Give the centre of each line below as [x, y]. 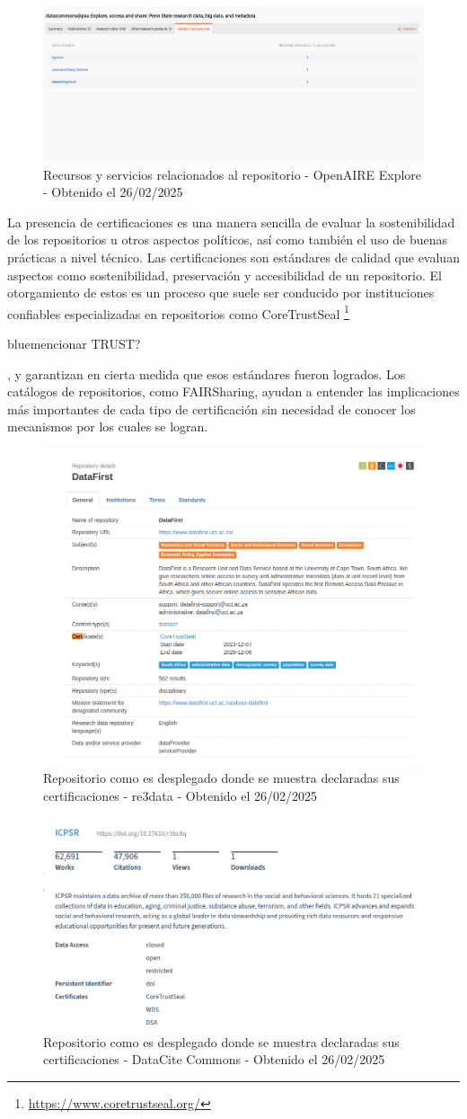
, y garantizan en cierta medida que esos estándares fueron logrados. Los [207, 373]
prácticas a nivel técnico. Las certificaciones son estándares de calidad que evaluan [233, 257]
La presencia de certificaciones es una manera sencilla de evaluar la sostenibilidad [231, 222]
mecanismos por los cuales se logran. [108, 426]
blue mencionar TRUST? [74, 343]
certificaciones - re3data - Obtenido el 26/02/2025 [181, 795]
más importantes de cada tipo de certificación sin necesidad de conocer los [211, 409]
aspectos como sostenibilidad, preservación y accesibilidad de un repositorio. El [225, 275]
